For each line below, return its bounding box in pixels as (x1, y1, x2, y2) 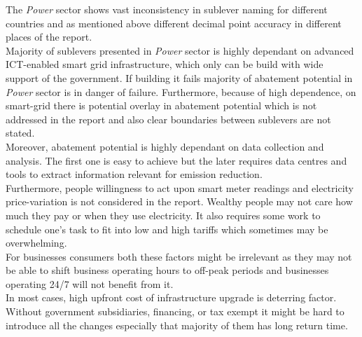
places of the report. (6, 29, 92, 44)
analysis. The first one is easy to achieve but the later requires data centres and (6, 153, 347, 167)
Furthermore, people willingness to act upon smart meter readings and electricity (6, 180, 354, 195)
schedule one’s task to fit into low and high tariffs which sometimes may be (6, 221, 328, 236)
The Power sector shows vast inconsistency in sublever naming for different (6, 2, 328, 16)
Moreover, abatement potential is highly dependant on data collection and (6, 139, 324, 153)
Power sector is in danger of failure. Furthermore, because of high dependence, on (6, 84, 356, 99)
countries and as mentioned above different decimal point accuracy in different (6, 15, 342, 30)
